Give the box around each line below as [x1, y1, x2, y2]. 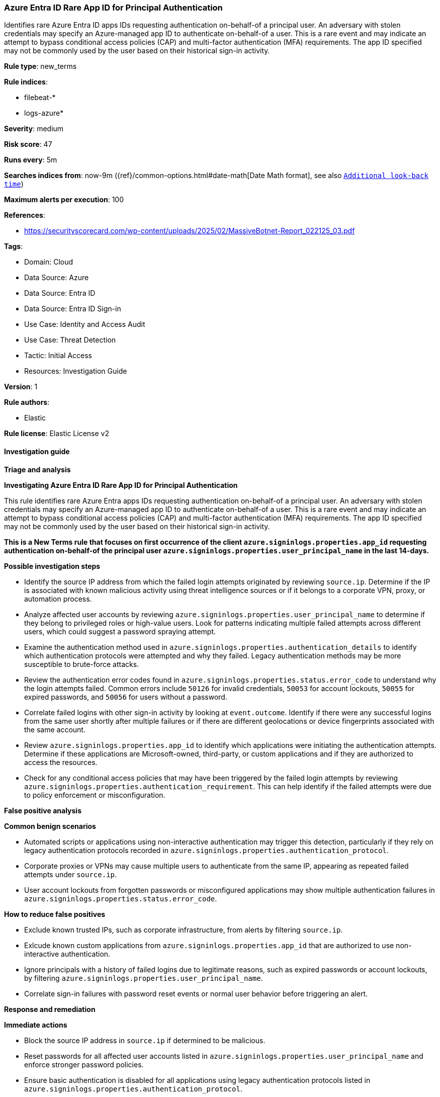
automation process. [24, 594, 92, 603]
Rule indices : [4, 77, 48, 87]
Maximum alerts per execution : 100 [4, 195, 124, 204]
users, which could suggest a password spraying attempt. [24, 627, 216, 636]
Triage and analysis [4, 465, 71, 474]
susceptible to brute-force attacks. [24, 659, 139, 668]
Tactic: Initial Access [24, 351, 92, 360]
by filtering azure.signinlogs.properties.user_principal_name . [24, 973, 263, 982]
